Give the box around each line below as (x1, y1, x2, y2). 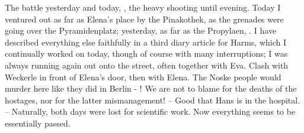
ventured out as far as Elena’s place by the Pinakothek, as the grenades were (5, 12, 284, 25)
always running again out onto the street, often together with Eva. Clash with (5, 59, 289, 71)
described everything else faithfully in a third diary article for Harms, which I (5, 35, 286, 48)
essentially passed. (5, 116, 71, 129)
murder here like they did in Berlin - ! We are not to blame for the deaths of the (5, 82, 297, 95)
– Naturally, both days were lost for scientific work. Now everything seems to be (5, 105, 296, 118)
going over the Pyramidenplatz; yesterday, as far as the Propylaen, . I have (5, 24, 277, 37)
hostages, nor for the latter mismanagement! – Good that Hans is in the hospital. (5, 93, 300, 106)
